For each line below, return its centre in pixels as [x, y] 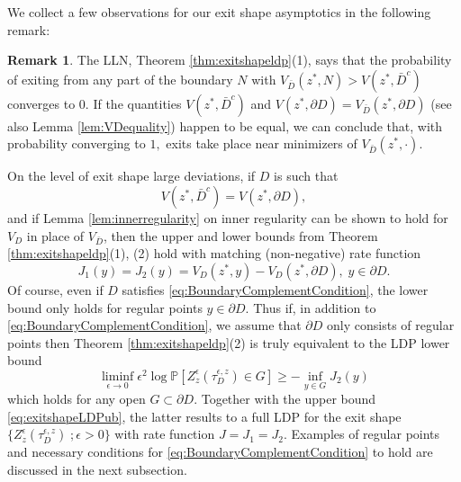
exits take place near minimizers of [262, 143]
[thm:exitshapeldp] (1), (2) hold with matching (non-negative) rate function [214, 253]
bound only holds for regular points [105, 307]
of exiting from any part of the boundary [120, 79]
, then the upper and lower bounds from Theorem [240, 235]
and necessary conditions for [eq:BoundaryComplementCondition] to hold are [220, 452]
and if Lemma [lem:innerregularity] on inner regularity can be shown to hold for [228, 217]
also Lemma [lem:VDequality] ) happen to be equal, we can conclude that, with [225, 125]
